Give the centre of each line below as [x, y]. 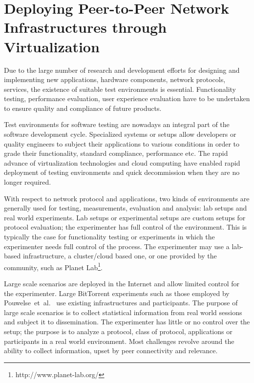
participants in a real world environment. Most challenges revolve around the [119, 341]
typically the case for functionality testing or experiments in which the [109, 236]
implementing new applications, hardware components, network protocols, [115, 79]
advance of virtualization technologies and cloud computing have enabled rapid [122, 162]
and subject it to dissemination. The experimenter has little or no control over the [127, 322]
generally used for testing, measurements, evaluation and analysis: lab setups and [126, 208]
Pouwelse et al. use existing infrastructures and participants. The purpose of [121, 303]
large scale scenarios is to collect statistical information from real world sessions [123, 312]
